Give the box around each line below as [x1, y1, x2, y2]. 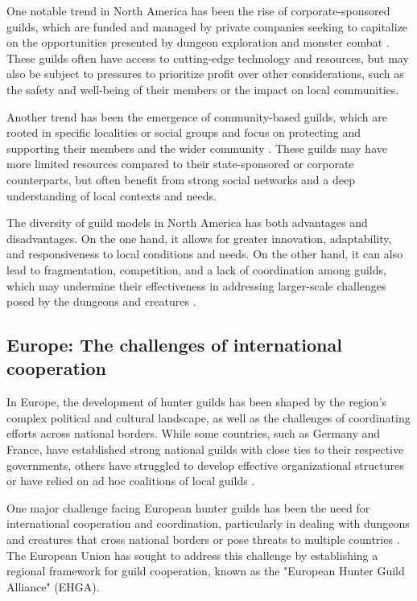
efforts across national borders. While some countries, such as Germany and [6, 425, 381, 442]
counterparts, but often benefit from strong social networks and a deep [6, 171, 355, 187]
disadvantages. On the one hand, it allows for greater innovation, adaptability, [6, 229, 392, 246]
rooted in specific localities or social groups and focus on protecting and [6, 124, 361, 141]
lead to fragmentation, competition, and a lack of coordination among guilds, [6, 261, 386, 278]
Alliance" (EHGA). [6, 578, 100, 595]
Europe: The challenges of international [6, 332, 342, 357]
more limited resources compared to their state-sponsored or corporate [6, 155, 354, 172]
